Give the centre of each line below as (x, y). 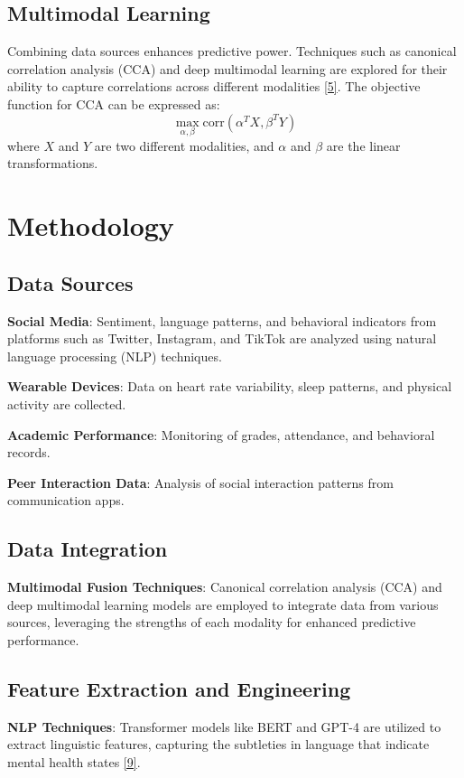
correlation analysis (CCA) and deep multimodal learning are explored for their (227, 68)
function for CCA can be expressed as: (114, 103)
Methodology (91, 225)
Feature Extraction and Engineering (179, 688)
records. (29, 452)
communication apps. (66, 500)
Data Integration (88, 549)
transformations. (53, 163)
